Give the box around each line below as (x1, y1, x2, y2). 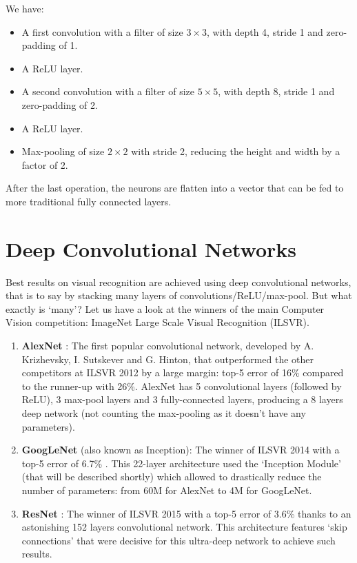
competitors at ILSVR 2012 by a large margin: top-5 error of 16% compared (21, 365, 344, 380)
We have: (6, 1, 44, 15)
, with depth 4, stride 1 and (206, 24, 323, 39)
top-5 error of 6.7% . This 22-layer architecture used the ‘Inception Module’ (21, 455, 341, 470)
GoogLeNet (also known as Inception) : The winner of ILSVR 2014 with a (21, 442, 340, 457)
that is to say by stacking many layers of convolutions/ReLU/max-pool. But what (6, 288, 352, 303)
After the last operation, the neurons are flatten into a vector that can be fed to (6, 181, 344, 195)
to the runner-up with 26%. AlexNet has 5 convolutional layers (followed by (21, 378, 342, 393)
